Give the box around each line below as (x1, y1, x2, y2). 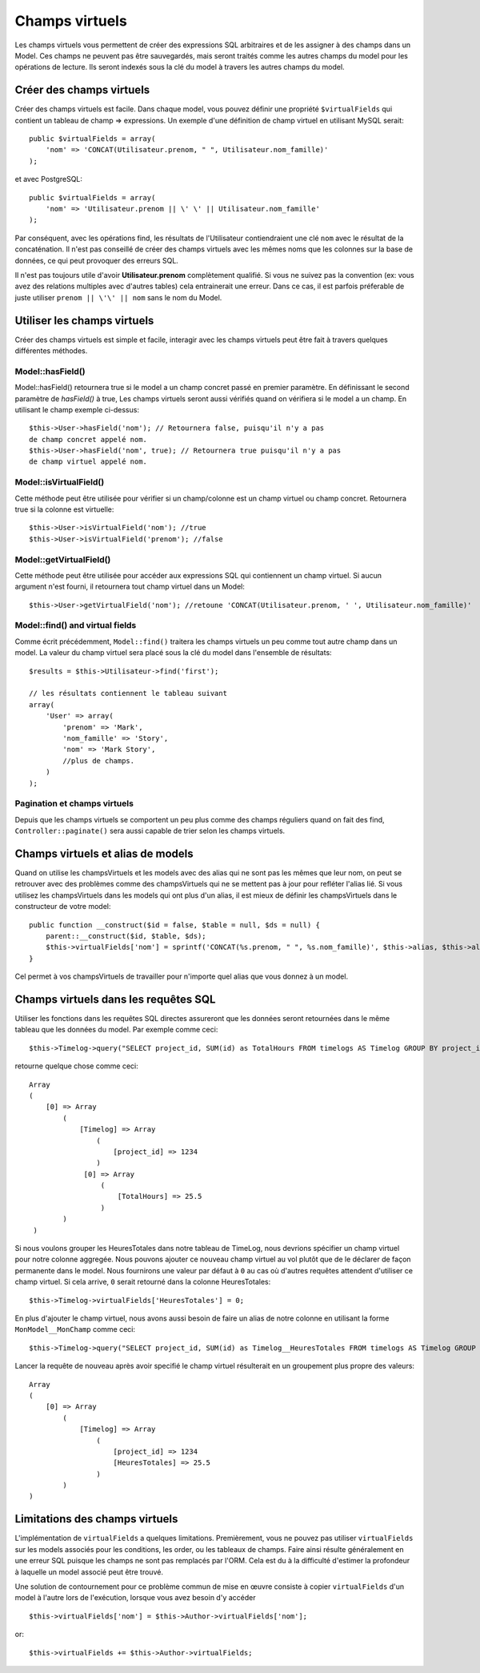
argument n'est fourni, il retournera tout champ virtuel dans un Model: (14, 581, 246, 592)
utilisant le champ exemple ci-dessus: (14, 404, 140, 414)
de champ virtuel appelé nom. (29, 457, 148, 466)
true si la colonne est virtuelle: (14, 505, 114, 514)
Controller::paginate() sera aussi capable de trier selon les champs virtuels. (14, 826, 286, 836)
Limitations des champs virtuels (14, 1512, 178, 1526)
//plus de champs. (62, 756, 135, 765)
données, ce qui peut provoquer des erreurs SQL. (14, 255, 179, 265)
